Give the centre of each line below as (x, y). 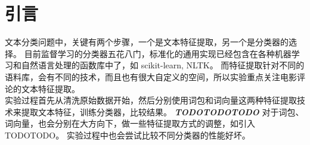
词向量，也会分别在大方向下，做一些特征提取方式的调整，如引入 (130, 123)
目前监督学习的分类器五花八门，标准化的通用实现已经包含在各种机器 (158, 53)
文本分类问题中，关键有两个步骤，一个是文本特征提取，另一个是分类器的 (147, 42)
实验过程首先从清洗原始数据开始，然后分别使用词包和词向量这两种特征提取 (151, 100)
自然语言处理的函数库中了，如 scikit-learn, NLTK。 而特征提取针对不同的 (163, 65)
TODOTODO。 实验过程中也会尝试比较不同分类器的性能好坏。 (128, 135)
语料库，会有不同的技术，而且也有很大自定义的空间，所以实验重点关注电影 (151, 76)
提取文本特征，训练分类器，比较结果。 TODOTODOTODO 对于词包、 (162, 111)
